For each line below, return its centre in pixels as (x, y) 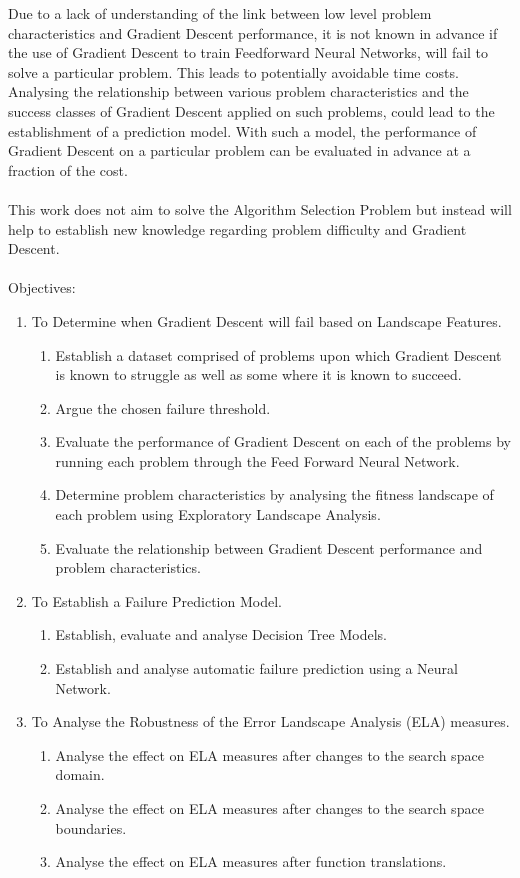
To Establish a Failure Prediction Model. (156, 600)
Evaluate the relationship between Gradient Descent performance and (269, 547)
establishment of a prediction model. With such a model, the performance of (242, 130)
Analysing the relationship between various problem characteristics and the (238, 91)
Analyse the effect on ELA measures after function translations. (251, 861)
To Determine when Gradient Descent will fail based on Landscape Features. (266, 320)
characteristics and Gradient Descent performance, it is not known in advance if (253, 32)
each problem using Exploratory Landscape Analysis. (218, 514)
